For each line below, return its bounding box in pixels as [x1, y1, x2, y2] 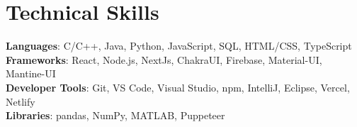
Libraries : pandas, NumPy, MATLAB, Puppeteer [6, 108, 225, 123]
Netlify [6, 94, 35, 109]
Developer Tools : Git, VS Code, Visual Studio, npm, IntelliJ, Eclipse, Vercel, [6, 79, 350, 94]
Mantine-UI [6, 66, 56, 81]
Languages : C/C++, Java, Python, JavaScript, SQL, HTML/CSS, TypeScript [6, 38, 352, 53]
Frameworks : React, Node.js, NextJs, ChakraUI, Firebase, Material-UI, [6, 52, 322, 67]
